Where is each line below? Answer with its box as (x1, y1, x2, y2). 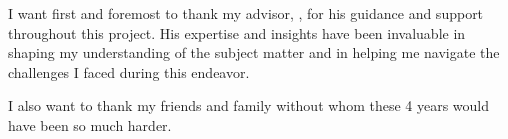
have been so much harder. (8, 114, 172, 135)
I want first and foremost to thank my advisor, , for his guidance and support (8, 3, 484, 23)
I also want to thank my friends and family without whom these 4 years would (8, 95, 490, 116)
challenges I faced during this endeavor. (8, 61, 250, 82)
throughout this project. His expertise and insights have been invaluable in (8, 22, 466, 43)
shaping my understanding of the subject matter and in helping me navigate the (8, 42, 500, 63)
